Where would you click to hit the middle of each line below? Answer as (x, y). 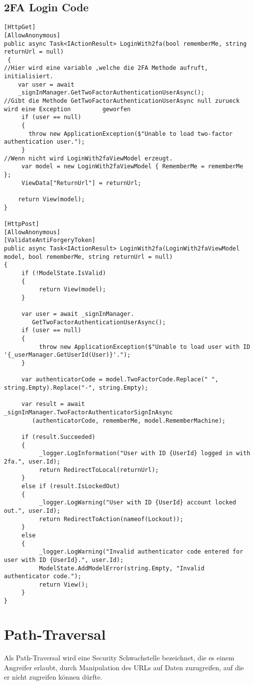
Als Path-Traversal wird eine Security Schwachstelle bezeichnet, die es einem (119, 657)
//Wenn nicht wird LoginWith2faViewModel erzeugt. (88, 158)
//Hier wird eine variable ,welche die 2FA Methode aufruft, (106, 68)
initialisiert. (29, 77)
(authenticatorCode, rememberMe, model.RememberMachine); (129, 420)
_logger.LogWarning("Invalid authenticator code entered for (141, 552)
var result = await (53, 404)
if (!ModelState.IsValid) (64, 273)
